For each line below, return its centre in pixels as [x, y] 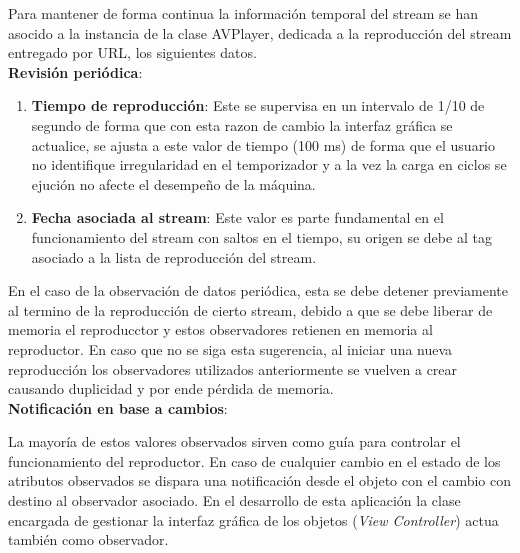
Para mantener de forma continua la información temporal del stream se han [243, 13]
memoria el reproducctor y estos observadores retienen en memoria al [220, 329]
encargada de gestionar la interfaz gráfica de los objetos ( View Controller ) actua [253, 519]
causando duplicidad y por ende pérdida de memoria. [171, 388]
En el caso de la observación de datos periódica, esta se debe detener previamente [258, 290]
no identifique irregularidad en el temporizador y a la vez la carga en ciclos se [269, 164]
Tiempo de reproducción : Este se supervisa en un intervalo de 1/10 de [258, 105]
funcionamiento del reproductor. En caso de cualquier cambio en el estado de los [254, 460]
